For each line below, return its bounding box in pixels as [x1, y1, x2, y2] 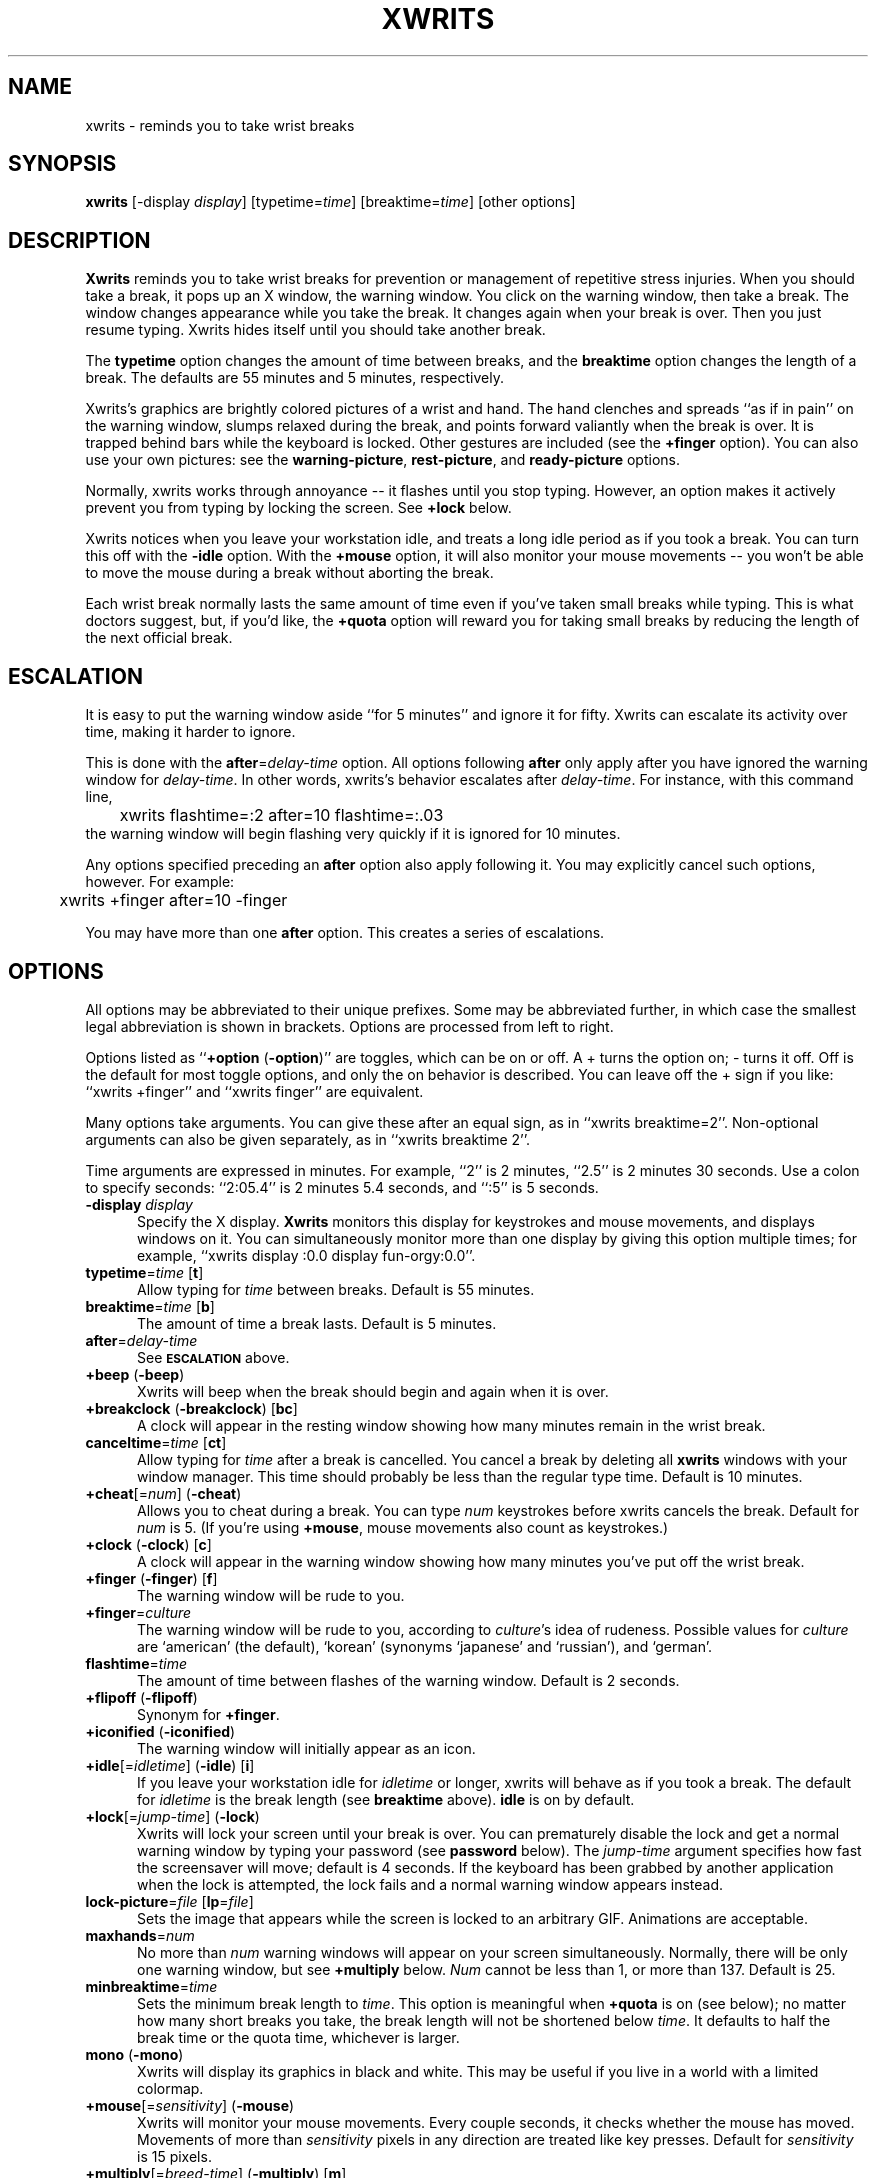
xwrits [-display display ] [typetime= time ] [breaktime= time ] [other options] [85, 193, 576, 211]
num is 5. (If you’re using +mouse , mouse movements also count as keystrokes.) [137, 1518, 669, 1536]
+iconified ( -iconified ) [85, 1722, 236, 1740]
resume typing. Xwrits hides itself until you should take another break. [85, 321, 546, 339]
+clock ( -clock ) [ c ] [85, 1535, 212, 1553]
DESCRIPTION [8, 227, 151, 253]
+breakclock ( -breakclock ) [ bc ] [85, 1399, 298, 1417]
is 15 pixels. [137, 2147, 212, 2165]
